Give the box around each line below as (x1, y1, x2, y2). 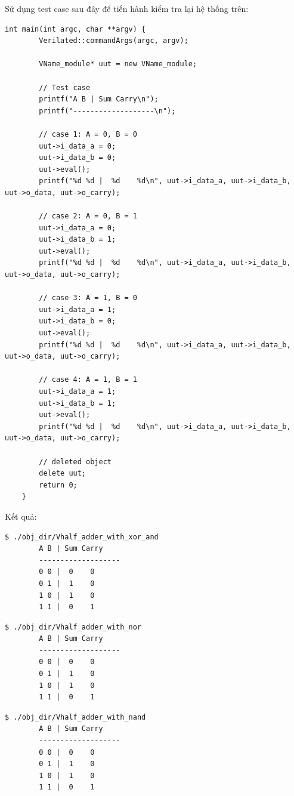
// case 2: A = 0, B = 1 (39, 212, 137, 221)
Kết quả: (5, 510, 37, 522)
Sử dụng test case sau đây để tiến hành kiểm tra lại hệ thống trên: (5, 2, 249, 14)
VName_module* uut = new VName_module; (39, 60, 197, 69)
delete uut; (39, 469, 86, 478)
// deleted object (39, 457, 112, 466)
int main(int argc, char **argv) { (5, 24, 146, 33)
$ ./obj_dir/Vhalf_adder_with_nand (5, 712, 146, 721)
